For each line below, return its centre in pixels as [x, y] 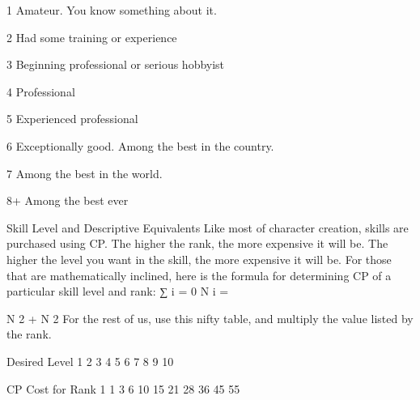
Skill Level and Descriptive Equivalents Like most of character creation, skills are [208, 227]
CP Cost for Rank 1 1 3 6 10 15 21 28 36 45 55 [123, 388]
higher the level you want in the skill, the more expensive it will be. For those [199, 259]
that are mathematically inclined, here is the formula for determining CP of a [199, 275]
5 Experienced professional [72, 119]
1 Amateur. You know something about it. [112, 10]
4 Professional [41, 91]
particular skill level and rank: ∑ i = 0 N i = [118, 291]
